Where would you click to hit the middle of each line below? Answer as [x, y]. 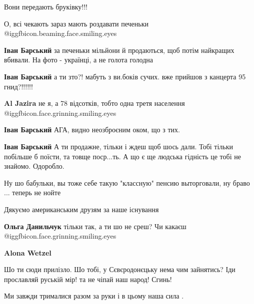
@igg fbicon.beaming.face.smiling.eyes [60, 33]
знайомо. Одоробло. [34, 166]
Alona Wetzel [28, 252]
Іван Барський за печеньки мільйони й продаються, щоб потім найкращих [119, 50]
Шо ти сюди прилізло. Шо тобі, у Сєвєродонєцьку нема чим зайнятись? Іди [120, 269]
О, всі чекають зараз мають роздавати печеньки [76, 23]
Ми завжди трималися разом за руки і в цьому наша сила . [94, 296]
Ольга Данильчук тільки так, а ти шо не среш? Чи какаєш [95, 226]
